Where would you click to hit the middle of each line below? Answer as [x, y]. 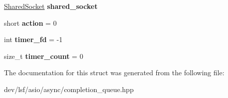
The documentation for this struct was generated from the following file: [114, 73]
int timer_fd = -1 [33, 39]
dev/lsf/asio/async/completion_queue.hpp [69, 89]
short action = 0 [30, 23]
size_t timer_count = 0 [44, 56]
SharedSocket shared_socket [51, 6]
